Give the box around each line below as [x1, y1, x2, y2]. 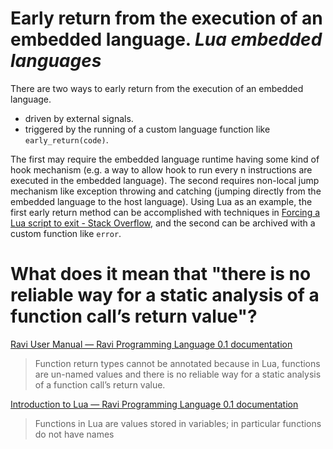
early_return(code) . [24, 133, 109, 146]
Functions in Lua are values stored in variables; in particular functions [34, 417, 322, 429]
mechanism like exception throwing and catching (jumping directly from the [10, 185, 322, 197]
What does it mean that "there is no [10, 263, 312, 286]
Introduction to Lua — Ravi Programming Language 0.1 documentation [10, 398, 299, 410]
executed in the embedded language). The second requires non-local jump [10, 174, 320, 186]
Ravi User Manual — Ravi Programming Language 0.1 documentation [10, 338, 293, 350]
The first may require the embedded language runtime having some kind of [10, 153, 320, 165]
